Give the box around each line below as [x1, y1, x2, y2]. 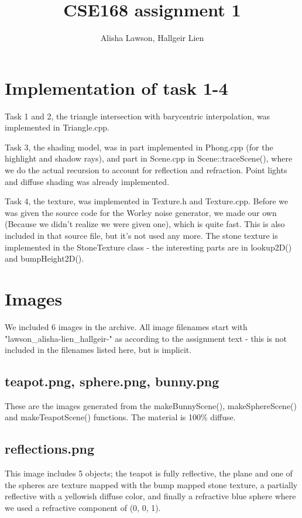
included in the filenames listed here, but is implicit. [5, 344, 192, 356]
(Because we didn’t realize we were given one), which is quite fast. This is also [5, 218, 285, 230]
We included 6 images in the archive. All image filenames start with [5, 320, 248, 332]
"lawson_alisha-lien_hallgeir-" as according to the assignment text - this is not [5, 332, 287, 344]
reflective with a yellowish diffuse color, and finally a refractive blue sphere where [5, 490, 296, 502]
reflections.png [5, 440, 94, 458]
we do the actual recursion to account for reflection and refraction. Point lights [5, 164, 287, 176]
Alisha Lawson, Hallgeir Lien [100, 32, 204, 44]
